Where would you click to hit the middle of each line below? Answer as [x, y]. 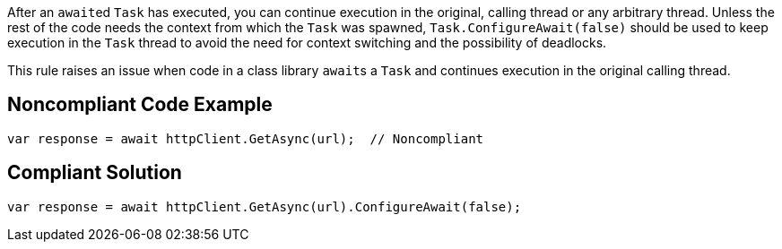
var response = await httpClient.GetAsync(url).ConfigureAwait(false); [265, 206]
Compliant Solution [95, 173]
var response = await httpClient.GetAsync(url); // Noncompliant [246, 138]
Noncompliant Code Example [140, 105]
